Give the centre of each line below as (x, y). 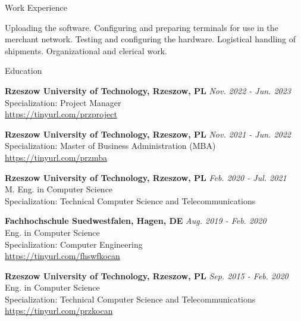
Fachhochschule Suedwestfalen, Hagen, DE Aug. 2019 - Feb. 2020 (136, 221)
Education (23, 71)
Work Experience (36, 7)
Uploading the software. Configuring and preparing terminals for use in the (142, 27)
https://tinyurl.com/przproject (61, 114)
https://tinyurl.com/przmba (56, 157)
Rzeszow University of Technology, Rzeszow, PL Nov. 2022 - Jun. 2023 (148, 90)
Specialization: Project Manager (63, 102)
